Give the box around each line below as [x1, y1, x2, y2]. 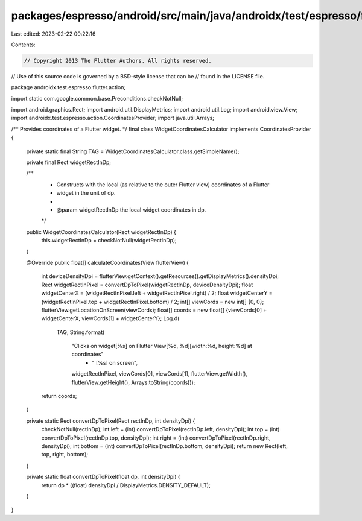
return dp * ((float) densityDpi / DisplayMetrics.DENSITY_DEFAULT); [41, 481, 211, 488]
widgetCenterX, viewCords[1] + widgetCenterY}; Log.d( [41, 315, 180, 322]
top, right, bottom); [41, 451, 89, 458]
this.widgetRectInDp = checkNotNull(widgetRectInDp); [41, 237, 177, 244]
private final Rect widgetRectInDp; [26, 159, 112, 166]
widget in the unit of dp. [56, 189, 116, 197]
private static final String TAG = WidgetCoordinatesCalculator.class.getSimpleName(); [26, 148, 240, 155]
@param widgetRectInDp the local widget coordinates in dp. [56, 206, 206, 213]
